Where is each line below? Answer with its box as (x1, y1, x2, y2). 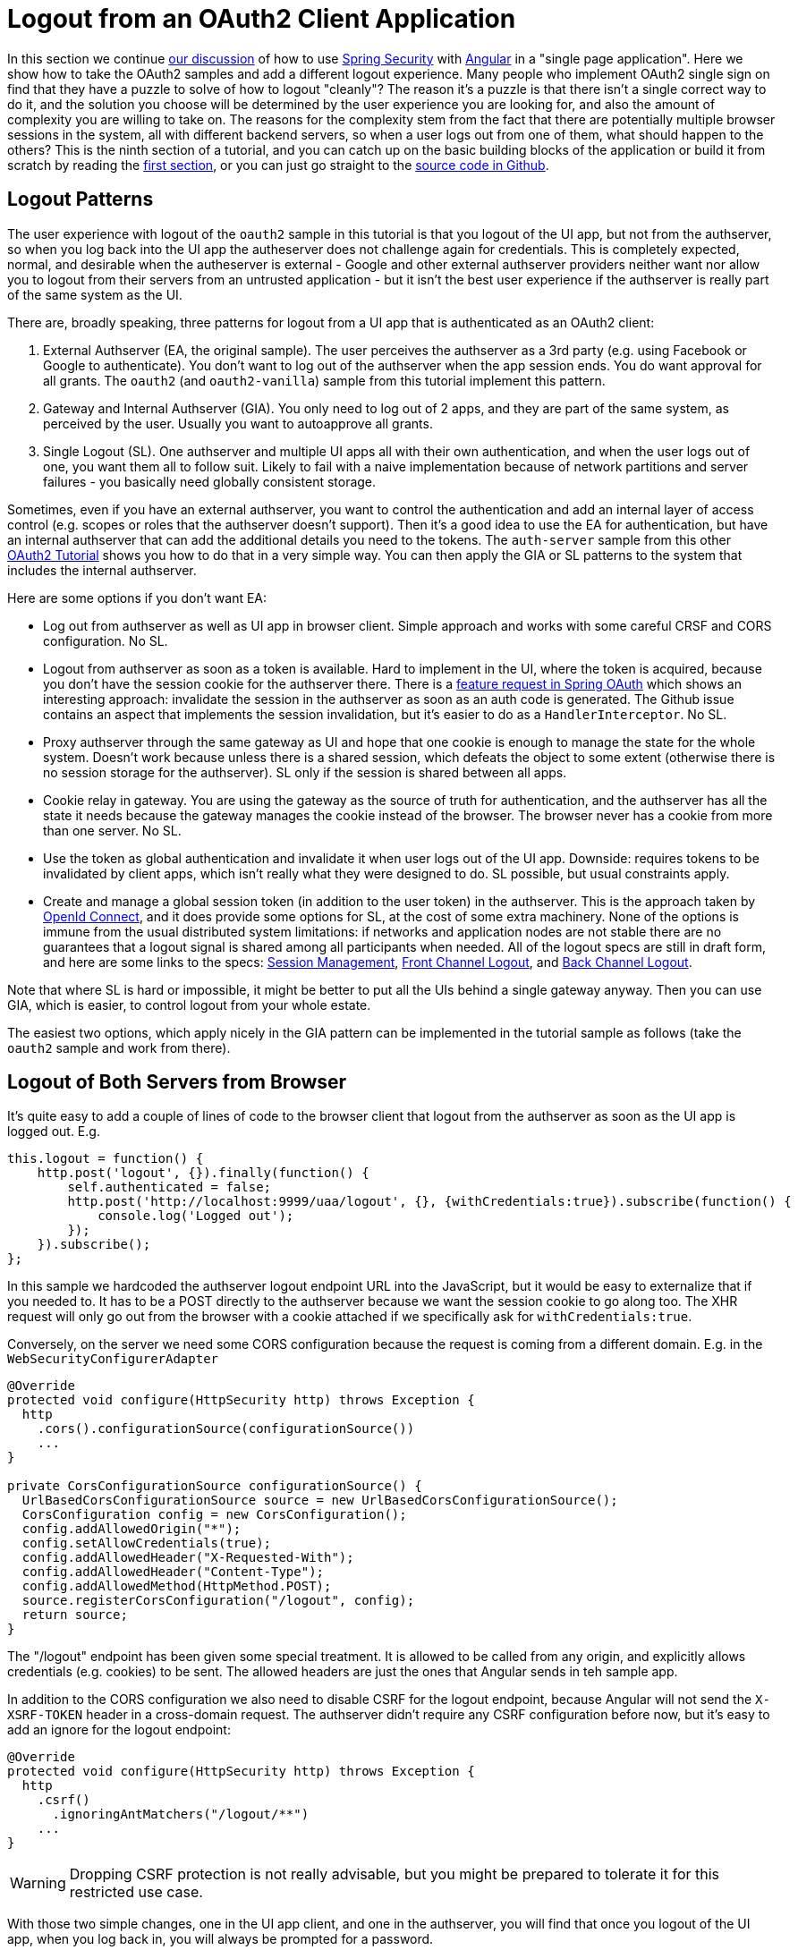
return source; (21, 1607, 128, 1623)
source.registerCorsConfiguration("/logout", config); (21, 1593, 415, 1608)
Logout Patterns (7, 188, 154, 211)
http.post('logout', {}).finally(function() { (37, 1166, 369, 1181)
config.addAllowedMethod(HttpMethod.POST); (21, 1579, 332, 1594)
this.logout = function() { (7, 1151, 204, 1166)
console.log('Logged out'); (98, 1208, 294, 1224)
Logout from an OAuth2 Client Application (7, 4, 516, 34)
